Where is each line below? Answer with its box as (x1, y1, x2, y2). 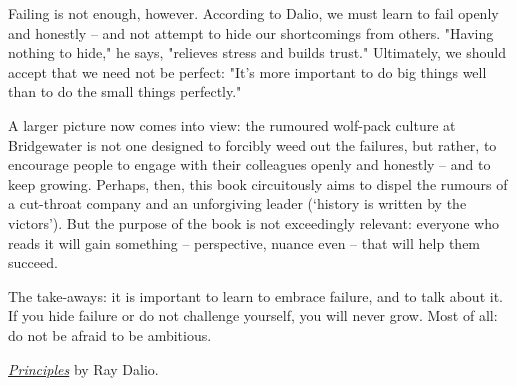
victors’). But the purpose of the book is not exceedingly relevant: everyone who (8, 212, 499, 233)
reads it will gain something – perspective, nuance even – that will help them (8, 232, 481, 253)
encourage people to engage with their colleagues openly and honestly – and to (8, 154, 491, 175)
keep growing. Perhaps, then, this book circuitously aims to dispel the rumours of (8, 173, 508, 194)
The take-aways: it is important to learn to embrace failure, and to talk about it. (8, 285, 503, 306)
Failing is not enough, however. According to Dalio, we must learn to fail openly (8, 3, 499, 23)
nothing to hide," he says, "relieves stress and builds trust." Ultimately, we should (8, 42, 506, 63)
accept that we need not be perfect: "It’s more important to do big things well (8, 61, 487, 82)
